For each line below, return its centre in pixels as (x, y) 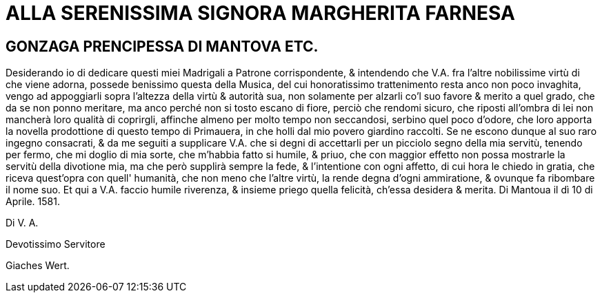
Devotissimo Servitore (56, 244)
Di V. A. (22, 223)
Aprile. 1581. (33, 202)
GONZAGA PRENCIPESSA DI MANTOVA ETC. (162, 46)
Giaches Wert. (38, 266)
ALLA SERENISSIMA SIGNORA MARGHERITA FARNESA (260, 13)
